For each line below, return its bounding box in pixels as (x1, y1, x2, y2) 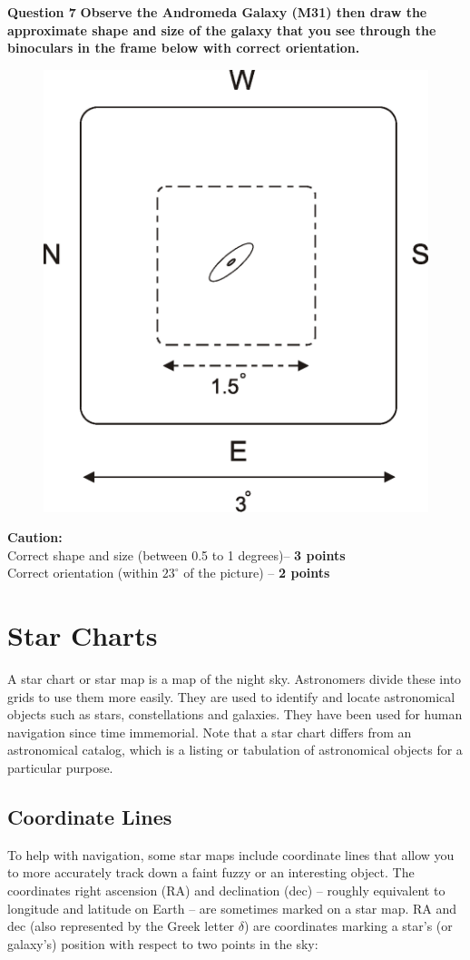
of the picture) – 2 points (183, 563, 330, 582)
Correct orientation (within (7, 563, 159, 582)
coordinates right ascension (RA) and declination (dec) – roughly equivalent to (7, 880, 446, 899)
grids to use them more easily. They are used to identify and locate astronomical (7, 687, 455, 706)
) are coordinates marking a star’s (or (243, 916, 453, 935)
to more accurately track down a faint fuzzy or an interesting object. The (7, 863, 415, 882)
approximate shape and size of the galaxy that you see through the (7, 20, 436, 39)
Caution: (7, 528, 63, 547)
